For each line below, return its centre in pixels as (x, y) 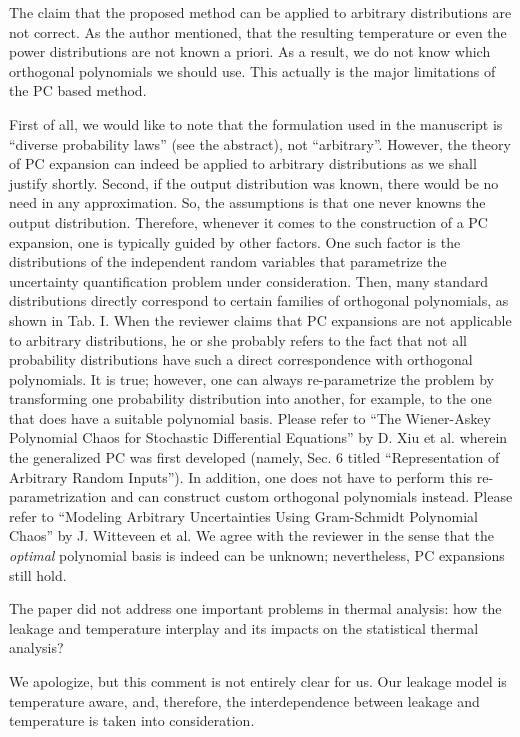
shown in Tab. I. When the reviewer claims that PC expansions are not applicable (260, 319)
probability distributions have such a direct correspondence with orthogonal (241, 359)
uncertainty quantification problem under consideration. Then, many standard (249, 280)
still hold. (38, 574)
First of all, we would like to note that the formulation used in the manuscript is (256, 123)
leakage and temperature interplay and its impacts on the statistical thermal (244, 627)
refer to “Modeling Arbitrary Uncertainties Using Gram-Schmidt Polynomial (243, 515)
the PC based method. (78, 90)
